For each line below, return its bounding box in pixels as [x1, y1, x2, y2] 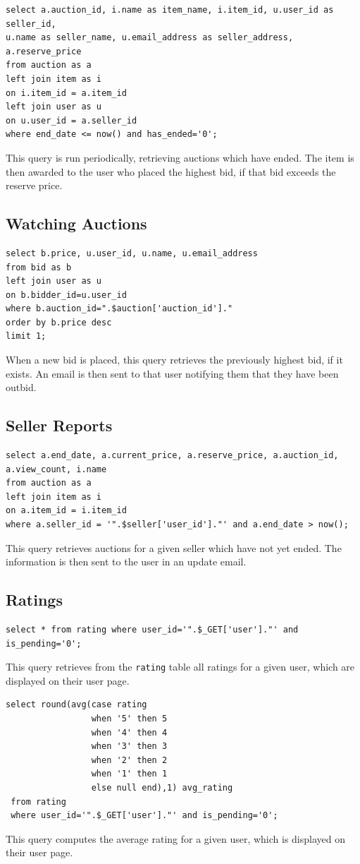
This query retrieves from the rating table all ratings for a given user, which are [6, 659, 355, 674]
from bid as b [6, 262, 72, 272]
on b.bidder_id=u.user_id [6, 289, 127, 300]
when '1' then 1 [91, 769, 168, 779]
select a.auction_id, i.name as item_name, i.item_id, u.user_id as [6, 5, 334, 15]
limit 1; [6, 331, 46, 342]
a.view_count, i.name [6, 464, 107, 474]
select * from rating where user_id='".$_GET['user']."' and [6, 625, 299, 635]
